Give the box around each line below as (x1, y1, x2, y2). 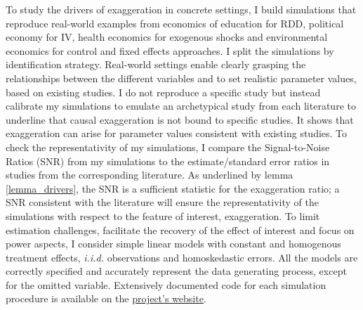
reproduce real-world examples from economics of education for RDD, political (6, 15, 344, 30)
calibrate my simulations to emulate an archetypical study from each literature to (6, 98, 356, 113)
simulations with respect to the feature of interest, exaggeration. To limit (6, 208, 320, 223)
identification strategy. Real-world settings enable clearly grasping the (6, 57, 306, 72)
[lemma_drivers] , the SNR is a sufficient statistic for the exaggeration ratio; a (6, 181, 340, 195)
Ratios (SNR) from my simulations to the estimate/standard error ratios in (6, 153, 330, 168)
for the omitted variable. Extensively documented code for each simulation (6, 277, 326, 292)
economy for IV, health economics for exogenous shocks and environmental (6, 30, 328, 44)
